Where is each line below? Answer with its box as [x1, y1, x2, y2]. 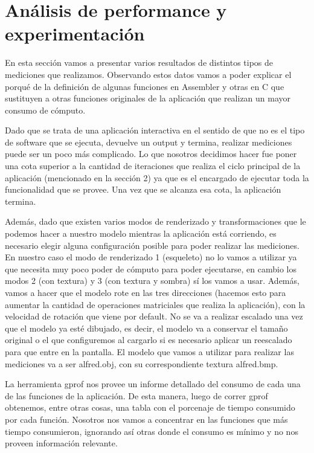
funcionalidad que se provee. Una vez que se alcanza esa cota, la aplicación [5, 183, 281, 196]
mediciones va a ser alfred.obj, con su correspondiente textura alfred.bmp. [5, 357, 278, 370]
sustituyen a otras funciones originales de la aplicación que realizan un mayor [5, 92, 291, 104]
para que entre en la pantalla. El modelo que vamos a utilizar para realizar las [5, 345, 294, 358]
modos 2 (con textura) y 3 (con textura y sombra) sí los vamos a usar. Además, [5, 274, 300, 287]
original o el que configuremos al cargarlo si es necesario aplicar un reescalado [5, 333, 292, 346]
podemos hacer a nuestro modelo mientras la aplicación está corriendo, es [5, 227, 277, 240]
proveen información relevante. [5, 437, 118, 449]
